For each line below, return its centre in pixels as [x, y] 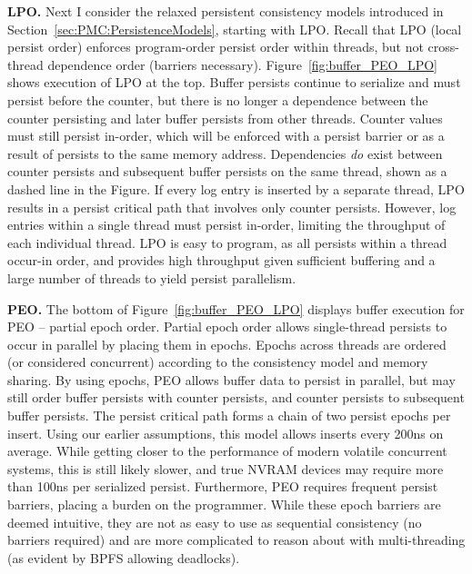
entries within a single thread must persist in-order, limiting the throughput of [226, 225]
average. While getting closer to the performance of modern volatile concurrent [227, 451]
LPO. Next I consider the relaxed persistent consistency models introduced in [226, 11]
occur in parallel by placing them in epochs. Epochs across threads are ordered [227, 344]
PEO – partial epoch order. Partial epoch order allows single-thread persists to [227, 327]
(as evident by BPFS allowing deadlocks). [124, 557]
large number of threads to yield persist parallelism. [152, 277]
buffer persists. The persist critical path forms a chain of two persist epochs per [229, 416]
